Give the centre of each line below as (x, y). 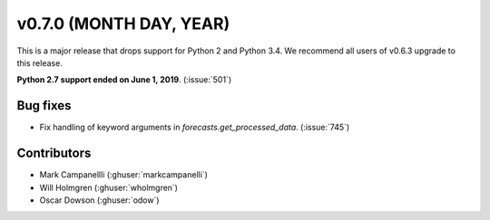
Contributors (54, 153)
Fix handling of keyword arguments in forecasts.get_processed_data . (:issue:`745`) (195, 128)
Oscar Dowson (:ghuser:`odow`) (99, 200)
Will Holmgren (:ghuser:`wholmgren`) (109, 187)
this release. (39, 62)
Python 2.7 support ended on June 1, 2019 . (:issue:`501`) (124, 80)
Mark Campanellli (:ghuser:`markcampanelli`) (124, 175)
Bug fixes (44, 105)
